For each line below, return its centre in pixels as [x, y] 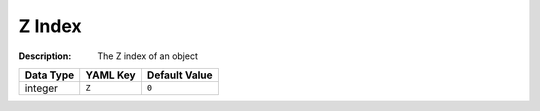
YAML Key [110, 75]
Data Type [49, 75]
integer [41, 88]
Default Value [180, 75]
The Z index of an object [148, 56]
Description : [45, 56]
